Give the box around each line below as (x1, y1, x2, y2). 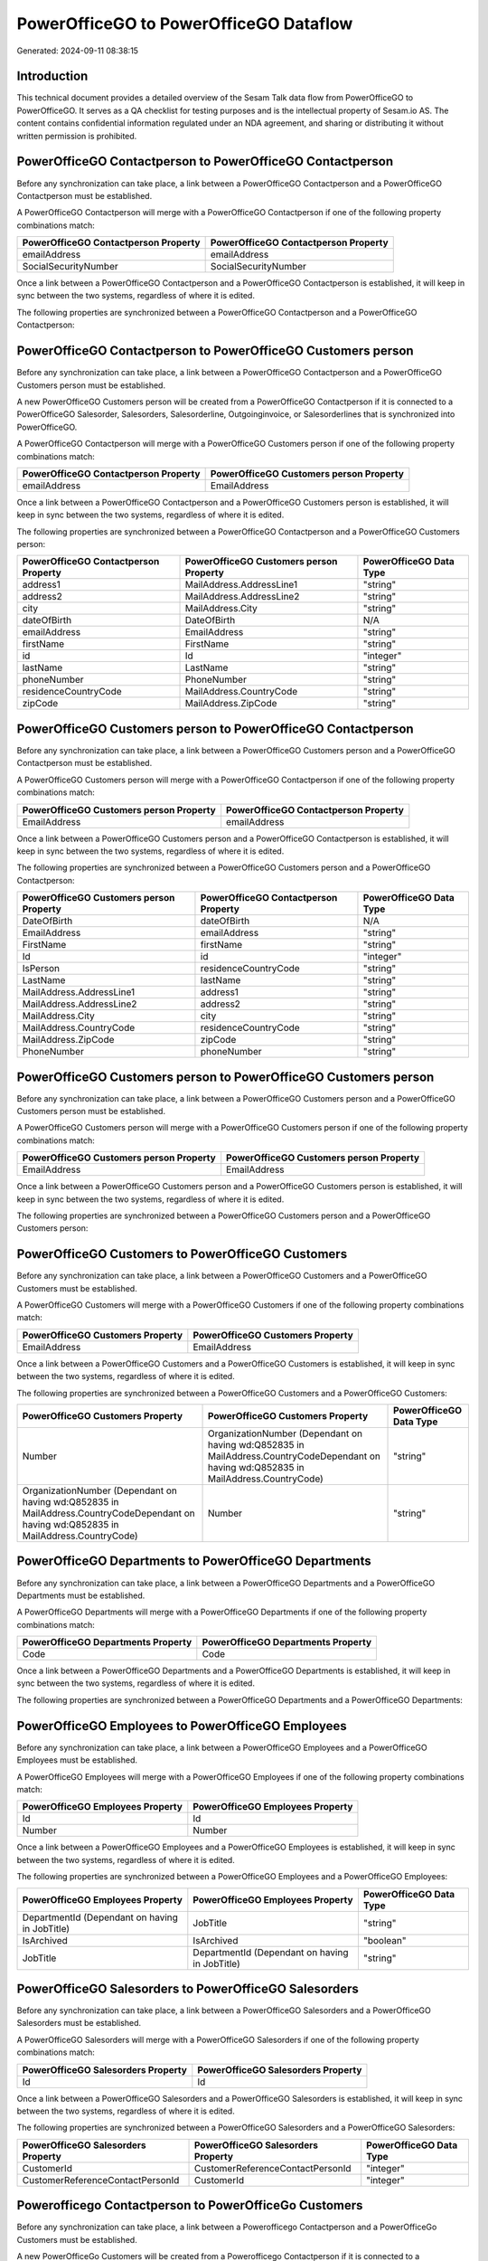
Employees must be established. (16, 1755, 137, 1765)
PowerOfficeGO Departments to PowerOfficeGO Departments (16, 1554, 371, 1569)
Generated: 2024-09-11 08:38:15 (16, 45, 139, 56)
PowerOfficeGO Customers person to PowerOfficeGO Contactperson (16, 721, 415, 736)
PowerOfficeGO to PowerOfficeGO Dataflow (16, 14, 353, 33)
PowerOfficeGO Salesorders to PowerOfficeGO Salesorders (16, 1981, 359, 1996)
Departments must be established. (16, 1590, 145, 1601)
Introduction (16, 69, 89, 84)
